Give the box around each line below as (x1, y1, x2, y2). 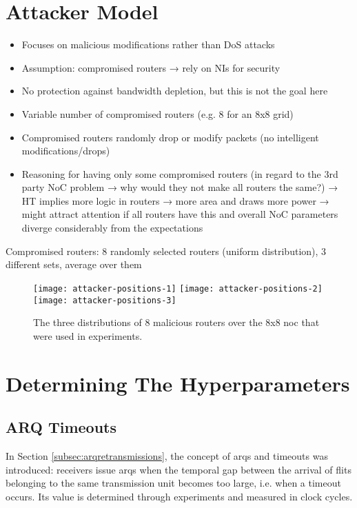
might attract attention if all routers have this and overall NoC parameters (21, 207, 338, 221)
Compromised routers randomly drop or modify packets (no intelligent (21, 130, 319, 144)
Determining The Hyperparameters (6, 369, 350, 397)
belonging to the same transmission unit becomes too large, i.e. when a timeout (6, 476, 341, 490)
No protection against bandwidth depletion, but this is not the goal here (21, 83, 328, 98)
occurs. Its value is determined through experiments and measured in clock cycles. (6, 489, 353, 503)
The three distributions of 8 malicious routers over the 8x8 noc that (33, 315, 320, 329)
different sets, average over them (6, 257, 142, 272)
